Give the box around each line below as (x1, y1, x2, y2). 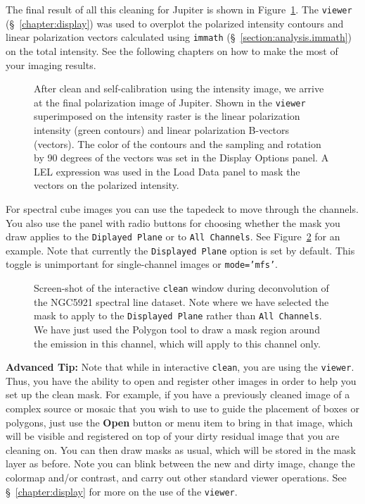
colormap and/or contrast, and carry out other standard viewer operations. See (6, 469, 347, 484)
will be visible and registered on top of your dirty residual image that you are (6, 429, 340, 443)
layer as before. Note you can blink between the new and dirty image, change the (6, 456, 355, 471)
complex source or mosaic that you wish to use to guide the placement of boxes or (6, 401, 359, 415)
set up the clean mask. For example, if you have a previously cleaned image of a (6, 387, 350, 402)
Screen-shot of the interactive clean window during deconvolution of (34, 281, 329, 295)
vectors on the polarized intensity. (34, 178, 179, 192)
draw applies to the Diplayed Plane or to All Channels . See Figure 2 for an (6, 229, 340, 244)
